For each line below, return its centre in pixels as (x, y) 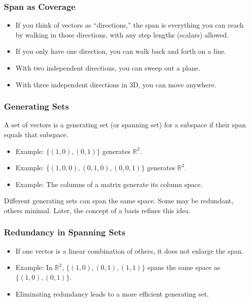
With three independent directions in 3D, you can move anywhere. (116, 84)
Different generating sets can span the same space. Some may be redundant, (119, 201)
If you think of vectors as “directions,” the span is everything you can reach (130, 25)
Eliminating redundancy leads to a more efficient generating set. (112, 293)
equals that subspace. (36, 134)
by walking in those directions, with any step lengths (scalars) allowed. (122, 34)
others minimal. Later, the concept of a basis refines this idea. (97, 210)
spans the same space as (184, 267)
